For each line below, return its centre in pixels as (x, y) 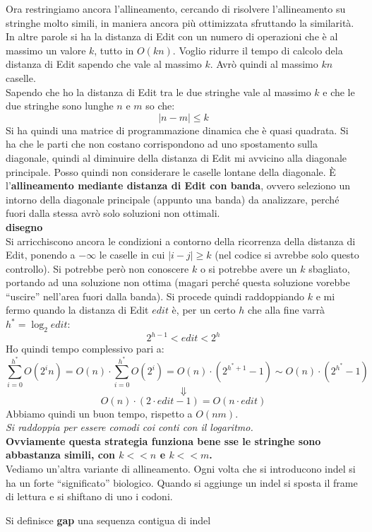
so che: (160, 106)
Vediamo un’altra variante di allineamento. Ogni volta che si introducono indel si (181, 469)
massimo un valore (46, 50)
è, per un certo (204, 310)
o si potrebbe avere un (248, 268)
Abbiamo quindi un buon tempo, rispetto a (99, 413)
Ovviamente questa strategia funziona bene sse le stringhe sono (163, 441)
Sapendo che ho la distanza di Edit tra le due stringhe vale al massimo (158, 91)
